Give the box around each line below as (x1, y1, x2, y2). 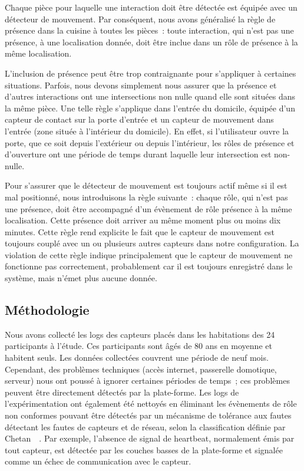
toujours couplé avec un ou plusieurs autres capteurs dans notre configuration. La (5, 237, 299, 249)
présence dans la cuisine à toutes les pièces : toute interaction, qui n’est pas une (5, 24, 294, 37)
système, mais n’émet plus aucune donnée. (5, 272, 157, 284)
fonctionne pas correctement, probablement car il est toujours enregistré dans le (5, 260, 293, 272)
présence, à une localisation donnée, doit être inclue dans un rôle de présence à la (5, 35, 298, 48)
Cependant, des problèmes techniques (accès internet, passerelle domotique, (5, 363, 277, 375)
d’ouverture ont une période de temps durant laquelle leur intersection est (5, 148, 272, 160)
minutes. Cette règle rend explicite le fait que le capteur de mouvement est (5, 225, 275, 238)
